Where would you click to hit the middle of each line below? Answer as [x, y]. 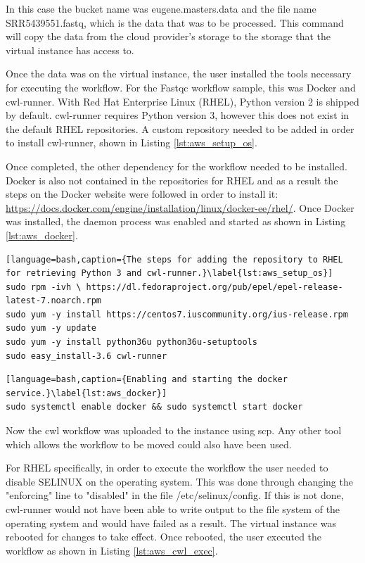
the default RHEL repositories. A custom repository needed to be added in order [180, 128]
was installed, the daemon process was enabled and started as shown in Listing [176, 221]
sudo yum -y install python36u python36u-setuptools [132, 342]
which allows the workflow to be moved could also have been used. [149, 444]
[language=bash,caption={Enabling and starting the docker [147, 380]
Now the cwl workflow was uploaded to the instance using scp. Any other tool [174, 430]
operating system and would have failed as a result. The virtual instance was [171, 523]
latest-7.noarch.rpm [54, 301]
